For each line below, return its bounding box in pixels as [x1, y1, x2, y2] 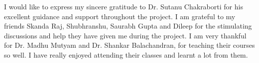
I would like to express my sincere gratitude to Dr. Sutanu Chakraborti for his [4, 1, 243, 11]
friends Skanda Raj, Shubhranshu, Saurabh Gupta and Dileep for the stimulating [4, 21, 252, 31]
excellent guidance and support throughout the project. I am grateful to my [4, 11, 236, 21]
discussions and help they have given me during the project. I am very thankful [4, 30, 247, 40]
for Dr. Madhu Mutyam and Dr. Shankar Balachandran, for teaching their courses [4, 40, 255, 50]
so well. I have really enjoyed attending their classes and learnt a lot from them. [4, 49, 248, 60]
